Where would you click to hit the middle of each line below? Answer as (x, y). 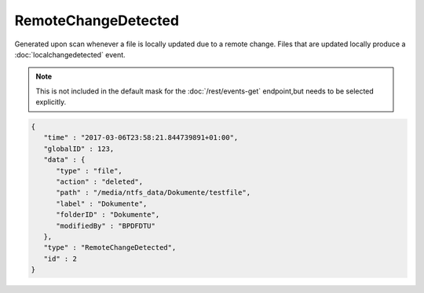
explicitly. (51, 102)
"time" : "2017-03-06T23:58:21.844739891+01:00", (141, 138)
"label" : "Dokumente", (102, 203)
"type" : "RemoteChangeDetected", (110, 248)
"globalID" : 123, (79, 148)
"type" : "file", (90, 170)
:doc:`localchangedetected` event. (70, 54)
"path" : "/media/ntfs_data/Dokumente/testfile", (154, 193)
